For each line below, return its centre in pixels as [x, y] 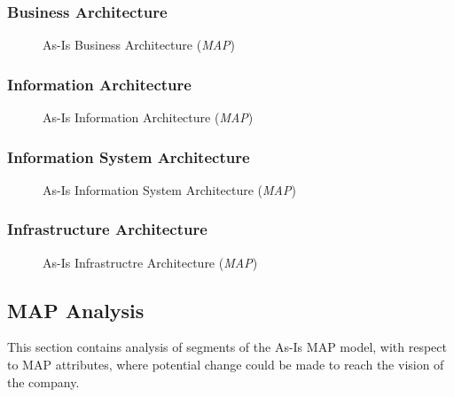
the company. [43, 381]
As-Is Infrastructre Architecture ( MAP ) [150, 262]
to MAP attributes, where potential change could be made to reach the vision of [226, 365]
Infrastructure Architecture [107, 229]
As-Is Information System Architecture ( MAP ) [169, 189]
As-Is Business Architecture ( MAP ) [139, 45]
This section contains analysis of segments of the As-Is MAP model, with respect [227, 347]
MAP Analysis [76, 310]
